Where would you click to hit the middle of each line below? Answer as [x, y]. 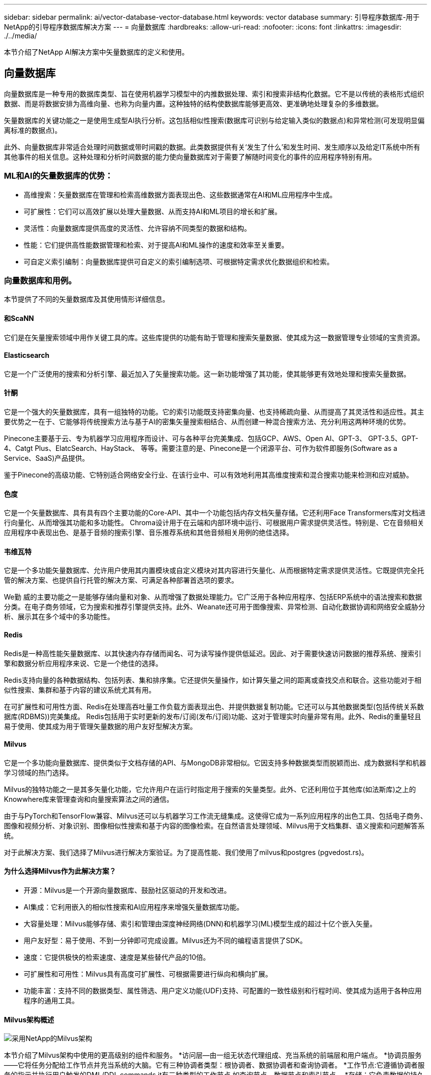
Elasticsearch [27, 355]
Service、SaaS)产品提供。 [46, 458]
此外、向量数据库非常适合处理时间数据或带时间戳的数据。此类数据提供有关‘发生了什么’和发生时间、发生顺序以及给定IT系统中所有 [212, 147]
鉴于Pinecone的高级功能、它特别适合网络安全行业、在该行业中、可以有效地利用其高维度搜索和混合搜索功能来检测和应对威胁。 [209, 475]
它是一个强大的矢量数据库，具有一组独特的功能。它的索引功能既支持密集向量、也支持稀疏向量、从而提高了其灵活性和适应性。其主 [214, 412]
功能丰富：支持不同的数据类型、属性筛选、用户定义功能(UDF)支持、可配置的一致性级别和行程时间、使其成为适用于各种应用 [223, 991]
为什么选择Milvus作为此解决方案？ [60, 871]
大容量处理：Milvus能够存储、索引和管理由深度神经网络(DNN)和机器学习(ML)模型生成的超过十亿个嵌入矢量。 [200, 924]
